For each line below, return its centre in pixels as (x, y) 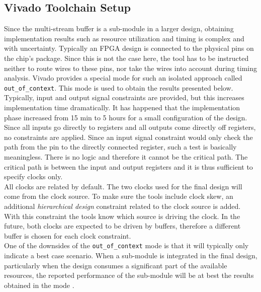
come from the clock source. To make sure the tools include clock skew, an (119, 196)
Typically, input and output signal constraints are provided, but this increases (124, 97)
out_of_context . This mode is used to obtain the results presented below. (119, 87)
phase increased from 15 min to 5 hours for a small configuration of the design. (126, 117)
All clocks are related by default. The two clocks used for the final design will (123, 186)
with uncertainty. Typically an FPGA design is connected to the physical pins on (129, 48)
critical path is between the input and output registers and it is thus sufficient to (128, 166)
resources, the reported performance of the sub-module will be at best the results (129, 275)
